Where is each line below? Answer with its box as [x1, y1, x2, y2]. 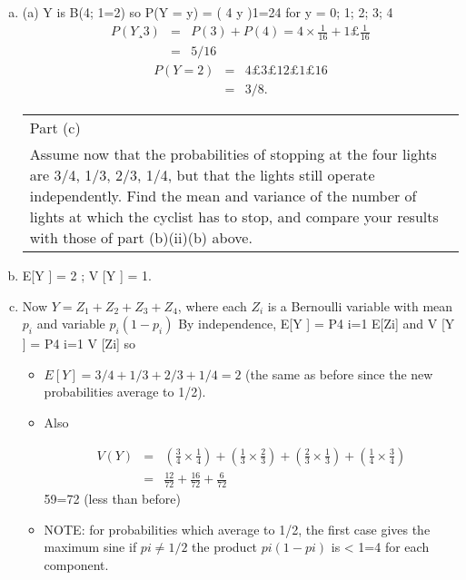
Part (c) [29, 117, 81, 139]
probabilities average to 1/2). [44, 382, 206, 401]
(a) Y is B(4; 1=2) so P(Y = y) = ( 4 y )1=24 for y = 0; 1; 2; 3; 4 [22, 3, 393, 21]
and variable [36, 314, 105, 333]
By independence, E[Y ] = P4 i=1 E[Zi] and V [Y [178, 314, 455, 333]
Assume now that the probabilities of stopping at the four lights [29, 143, 437, 165]
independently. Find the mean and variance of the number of [29, 185, 417, 207]
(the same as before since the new [245, 364, 433, 383]
